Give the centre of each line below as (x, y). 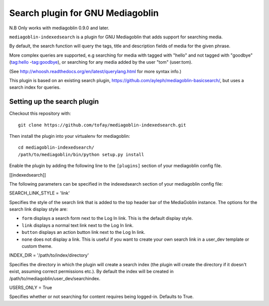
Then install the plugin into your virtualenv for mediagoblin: (70, 136)
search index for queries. (35, 88)
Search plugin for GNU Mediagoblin (84, 13)
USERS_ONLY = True (31, 288)
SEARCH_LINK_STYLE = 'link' (39, 193)
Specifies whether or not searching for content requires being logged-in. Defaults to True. (101, 297)
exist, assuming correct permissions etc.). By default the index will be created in (91, 272)
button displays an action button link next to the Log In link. (83, 232)
